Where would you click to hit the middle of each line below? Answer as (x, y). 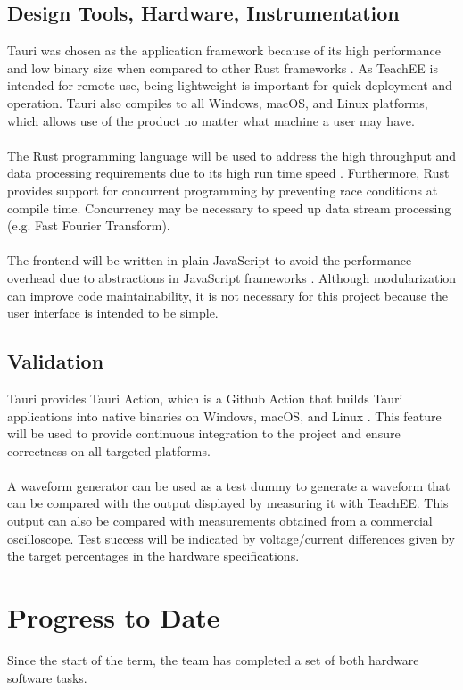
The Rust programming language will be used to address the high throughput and (232, 155)
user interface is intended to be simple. (113, 313)
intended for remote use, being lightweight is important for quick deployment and (230, 85)
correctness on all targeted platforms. (109, 450)
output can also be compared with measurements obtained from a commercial (220, 521)
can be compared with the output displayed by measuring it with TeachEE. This (228, 503)
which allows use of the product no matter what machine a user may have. (211, 120)
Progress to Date (114, 617)
